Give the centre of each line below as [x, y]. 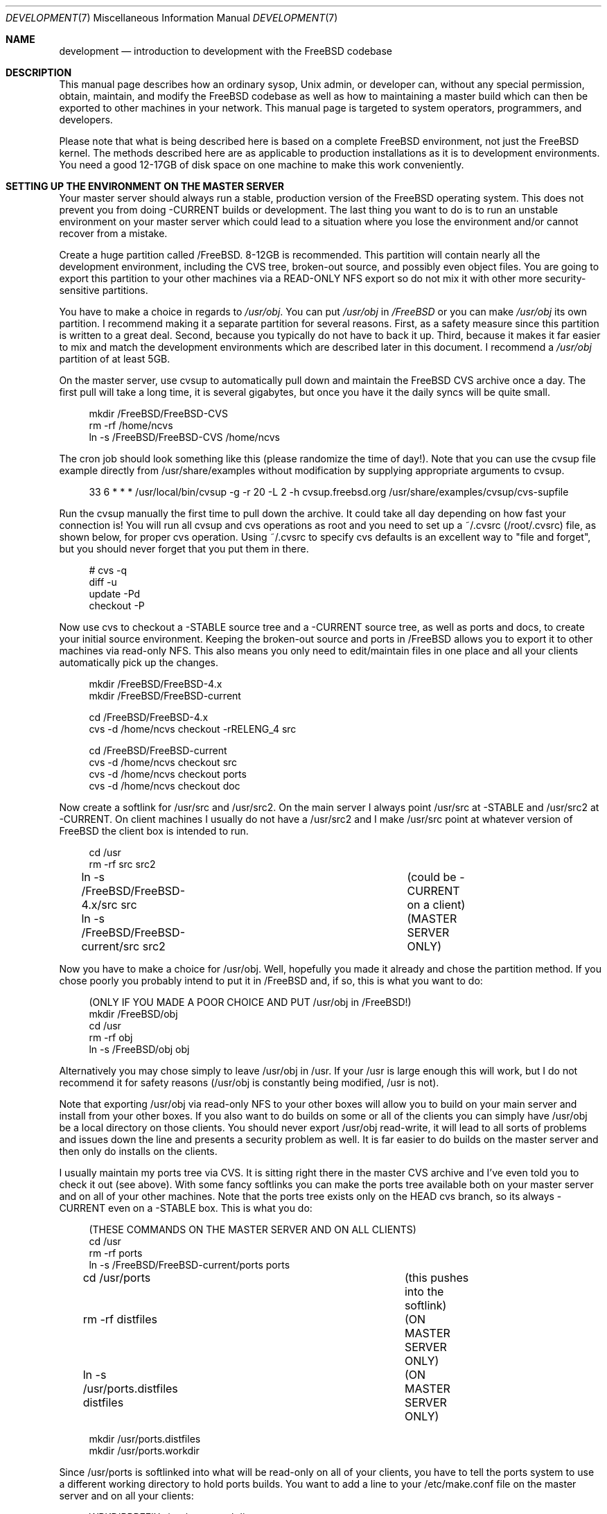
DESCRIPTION [39, 72]
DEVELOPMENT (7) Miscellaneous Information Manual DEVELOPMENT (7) [172, 18]
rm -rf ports [116, 1253]
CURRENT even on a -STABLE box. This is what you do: [186, 1208]
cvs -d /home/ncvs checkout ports [168, 774]
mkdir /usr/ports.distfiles [145, 1439]
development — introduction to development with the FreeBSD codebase [226, 51]
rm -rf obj [111, 1037]
